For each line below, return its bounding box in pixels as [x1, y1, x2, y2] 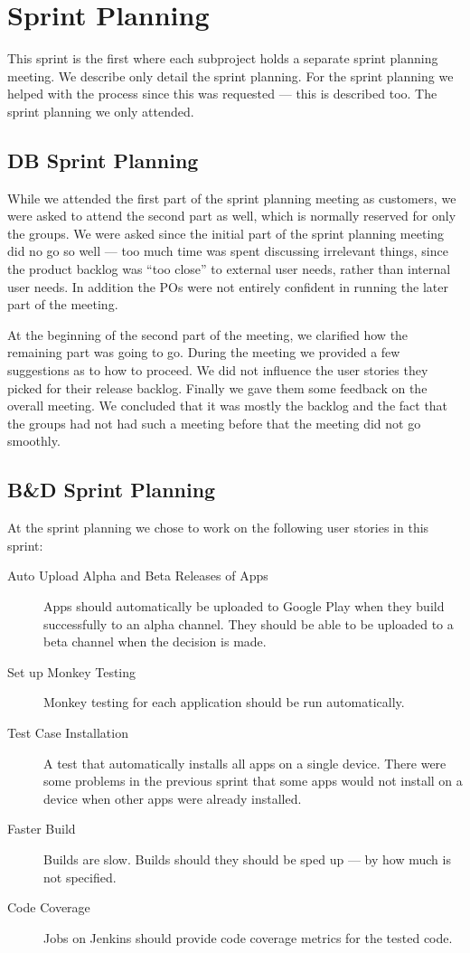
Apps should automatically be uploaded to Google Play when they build [43, 597, 445, 615]
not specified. [43, 867, 117, 886]
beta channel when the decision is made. [43, 632, 267, 651]
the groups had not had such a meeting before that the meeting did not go [7, 413, 421, 432]
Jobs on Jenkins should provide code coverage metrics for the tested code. [43, 928, 453, 947]
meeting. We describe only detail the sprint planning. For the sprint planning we [7, 66, 454, 85]
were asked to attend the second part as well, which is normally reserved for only [7, 206, 456, 225]
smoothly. [7, 431, 61, 450]
